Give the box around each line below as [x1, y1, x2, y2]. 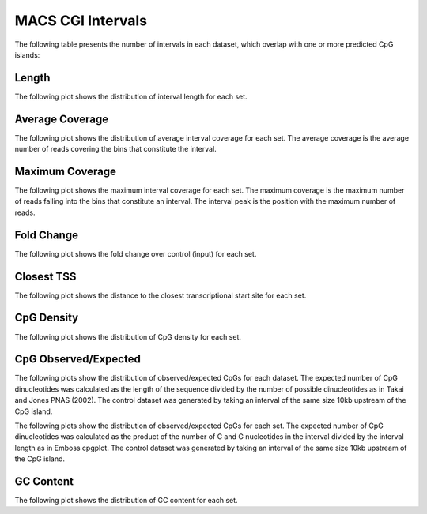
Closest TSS [14, 269, 77, 283]
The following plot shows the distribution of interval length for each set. [14, 92, 248, 101]
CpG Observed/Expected [14, 352, 142, 366]
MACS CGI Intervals [14, 12, 148, 29]
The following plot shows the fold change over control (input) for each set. [14, 249, 257, 258]
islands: [14, 50, 40, 59]
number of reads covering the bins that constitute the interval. [14, 144, 217, 154]
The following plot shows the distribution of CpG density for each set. [14, 332, 241, 341]
